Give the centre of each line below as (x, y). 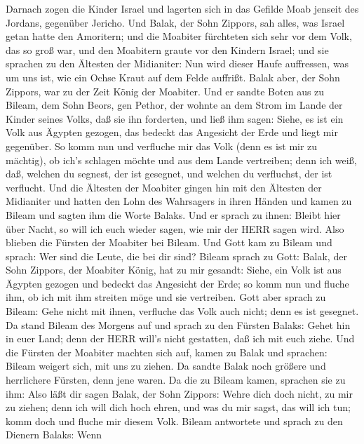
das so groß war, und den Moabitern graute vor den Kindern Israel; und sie (167, 49)
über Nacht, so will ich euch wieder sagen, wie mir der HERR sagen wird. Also (175, 228)
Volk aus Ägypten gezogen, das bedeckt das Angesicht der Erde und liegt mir (172, 132)
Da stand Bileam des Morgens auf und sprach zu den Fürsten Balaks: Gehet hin (178, 324)
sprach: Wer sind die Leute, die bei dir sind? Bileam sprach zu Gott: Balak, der (176, 256)
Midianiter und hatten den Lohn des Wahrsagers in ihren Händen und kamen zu (179, 201)
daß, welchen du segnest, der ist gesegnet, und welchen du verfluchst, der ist (169, 174)
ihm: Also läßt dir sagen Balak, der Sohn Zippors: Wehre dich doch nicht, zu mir (179, 393)
